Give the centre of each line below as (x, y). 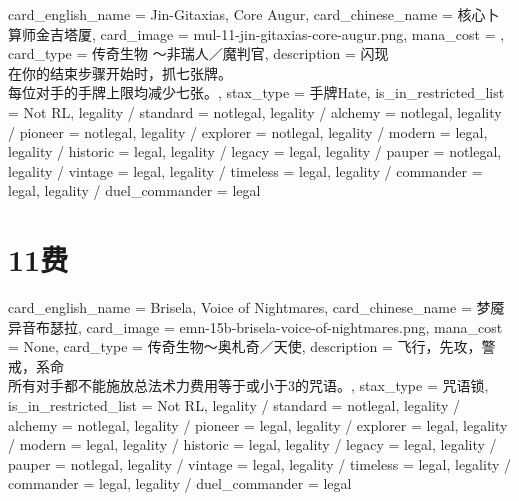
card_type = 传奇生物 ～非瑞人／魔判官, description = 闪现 (198, 53)
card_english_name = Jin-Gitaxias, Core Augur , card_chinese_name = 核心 (247, 14)
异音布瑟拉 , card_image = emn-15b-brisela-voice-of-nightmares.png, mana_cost (255, 326)
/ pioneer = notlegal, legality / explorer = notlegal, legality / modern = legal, (248, 131)
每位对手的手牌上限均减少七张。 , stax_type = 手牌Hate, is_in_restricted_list (256, 92)
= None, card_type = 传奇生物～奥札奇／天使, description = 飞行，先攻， (245, 346)
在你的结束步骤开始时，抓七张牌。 (120, 72)
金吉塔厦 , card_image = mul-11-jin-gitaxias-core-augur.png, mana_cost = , (270, 33)
